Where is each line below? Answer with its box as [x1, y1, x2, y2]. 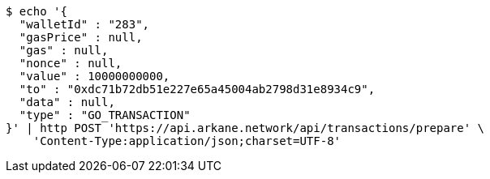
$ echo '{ [6, 5, 67, 18]
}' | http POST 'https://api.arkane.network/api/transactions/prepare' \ [6, 121, 485, 134]
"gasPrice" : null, [19, 31, 143, 44]
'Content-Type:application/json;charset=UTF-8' [32, 134, 342, 147]
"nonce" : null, [19, 57, 122, 70]
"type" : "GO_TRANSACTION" [19, 109, 191, 121]
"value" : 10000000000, [19, 70, 170, 83]
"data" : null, [19, 96, 115, 109]
